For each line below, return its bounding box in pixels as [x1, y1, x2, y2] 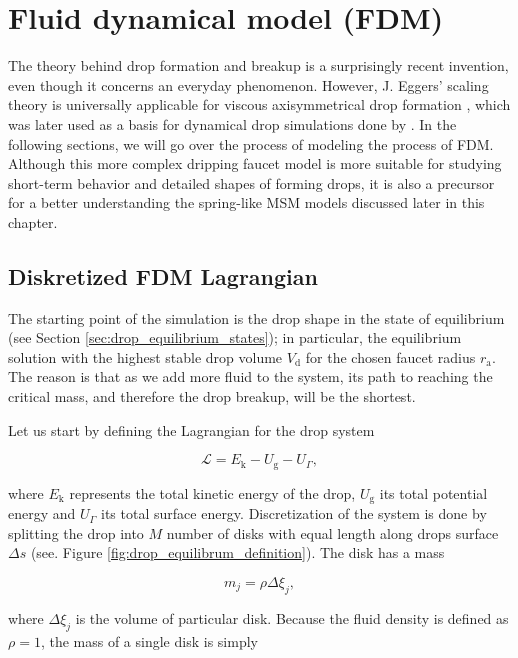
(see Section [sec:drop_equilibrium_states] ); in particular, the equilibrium [8, 327, 462, 348]
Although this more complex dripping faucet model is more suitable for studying [8, 153, 502, 174]
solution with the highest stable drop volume [8, 346, 283, 367]
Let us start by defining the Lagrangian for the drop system [8, 419, 375, 440]
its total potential [379, 482, 488, 503]
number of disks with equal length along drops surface [166, 522, 499, 543]
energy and [8, 503, 76, 524]
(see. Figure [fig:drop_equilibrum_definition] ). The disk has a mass [30, 542, 445, 563]
